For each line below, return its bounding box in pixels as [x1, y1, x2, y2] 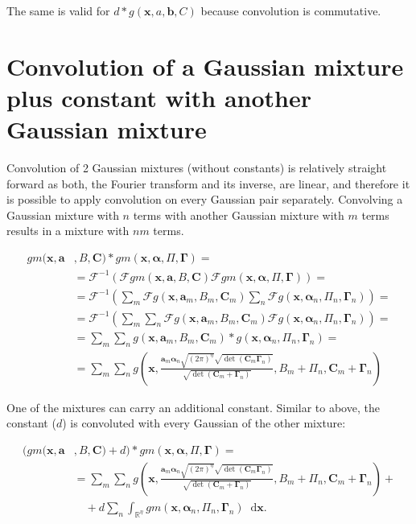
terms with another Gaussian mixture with [133, 206, 344, 223]
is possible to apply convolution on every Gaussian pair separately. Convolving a [6, 191, 403, 208]
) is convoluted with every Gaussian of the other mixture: [62, 415, 346, 431]
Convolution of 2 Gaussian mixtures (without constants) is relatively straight [6, 159, 387, 176]
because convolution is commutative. [200, 2, 381, 19]
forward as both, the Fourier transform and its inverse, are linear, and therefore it [6, 175, 410, 192]
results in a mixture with [6, 222, 130, 239]
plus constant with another [6, 80, 311, 113]
